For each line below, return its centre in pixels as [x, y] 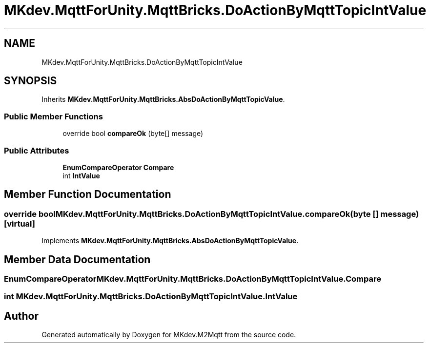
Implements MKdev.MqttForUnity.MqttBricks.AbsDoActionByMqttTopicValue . [170, 241]
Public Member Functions [53, 116]
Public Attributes [37, 150]
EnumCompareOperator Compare [118, 167]
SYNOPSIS [31, 81]
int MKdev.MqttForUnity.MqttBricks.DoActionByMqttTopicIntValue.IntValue [151, 297]
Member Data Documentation [77, 259]
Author [21, 316]
